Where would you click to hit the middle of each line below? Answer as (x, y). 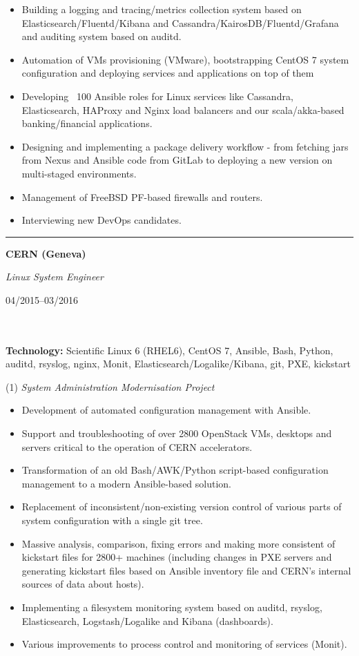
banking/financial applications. (87, 123)
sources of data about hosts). (83, 584)
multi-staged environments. (79, 173)
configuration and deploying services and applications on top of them (168, 73)
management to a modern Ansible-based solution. (127, 483)
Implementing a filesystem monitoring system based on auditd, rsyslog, (172, 607)
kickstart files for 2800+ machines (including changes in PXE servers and (177, 557)
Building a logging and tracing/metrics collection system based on (162, 9)
